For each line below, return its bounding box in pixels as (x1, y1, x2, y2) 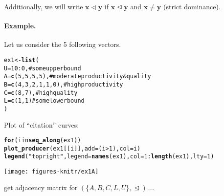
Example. (4, 21, 36, 31)
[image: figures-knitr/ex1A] (4, 168, 99, 175)
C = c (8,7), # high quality (4, 89, 78, 96)
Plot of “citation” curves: (4, 119, 79, 130)
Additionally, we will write (4, 1, 83, 11)
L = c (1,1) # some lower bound (4, 97, 85, 105)
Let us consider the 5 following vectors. (4, 39, 121, 49)
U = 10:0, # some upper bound (4, 65, 81, 72)
